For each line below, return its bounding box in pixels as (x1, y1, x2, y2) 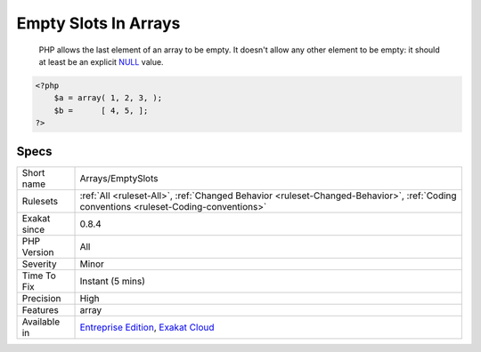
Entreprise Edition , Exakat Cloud (79, 321, 215, 333)
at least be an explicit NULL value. (38, 56, 164, 67)
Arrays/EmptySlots (79, 172, 159, 184)
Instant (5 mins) (79, 275, 146, 287)
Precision (21, 292, 61, 304)
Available (21, 316, 61, 328)
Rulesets (21, 195, 58, 207)
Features (21, 303, 60, 316)
